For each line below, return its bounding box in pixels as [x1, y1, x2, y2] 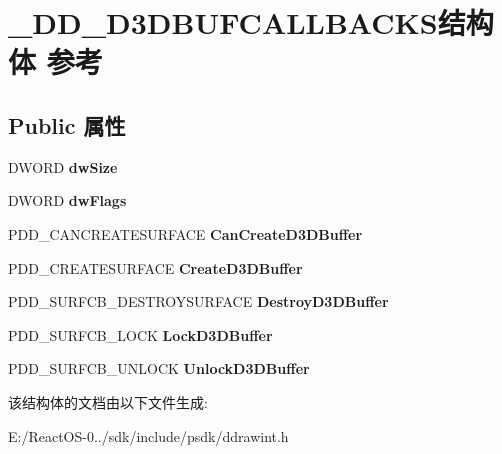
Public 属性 [8, 109, 126, 140]
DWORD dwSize [8, 156, 118, 177]
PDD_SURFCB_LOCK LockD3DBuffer [8, 324, 273, 345]
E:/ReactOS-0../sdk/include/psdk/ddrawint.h [8, 425, 289, 446]
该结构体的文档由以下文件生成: [8, 391, 208, 412]
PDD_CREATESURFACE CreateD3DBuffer [8, 257, 303, 278]
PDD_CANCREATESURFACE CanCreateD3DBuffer [8, 223, 363, 244]
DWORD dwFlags [8, 190, 127, 211]
